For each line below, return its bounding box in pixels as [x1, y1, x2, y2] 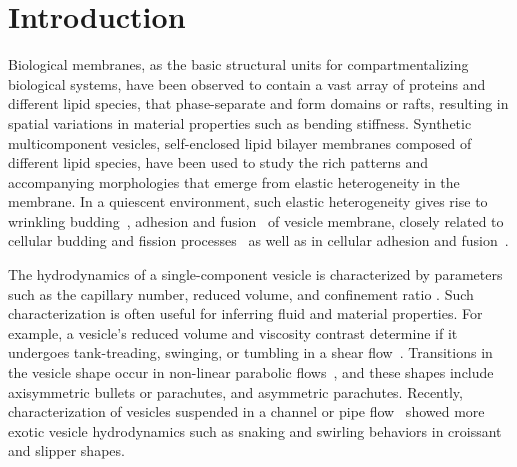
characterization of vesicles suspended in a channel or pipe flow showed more [8, 401, 485, 422]
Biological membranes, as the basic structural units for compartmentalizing [8, 54, 469, 75]
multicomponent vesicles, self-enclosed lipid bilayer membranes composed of [8, 132, 472, 153]
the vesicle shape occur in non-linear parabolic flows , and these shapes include [8, 362, 494, 383]
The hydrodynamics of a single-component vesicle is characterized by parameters [8, 264, 503, 285]
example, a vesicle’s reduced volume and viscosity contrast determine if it [8, 322, 458, 343]
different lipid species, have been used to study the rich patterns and [8, 152, 429, 173]
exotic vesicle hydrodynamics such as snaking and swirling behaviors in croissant [8, 420, 502, 441]
